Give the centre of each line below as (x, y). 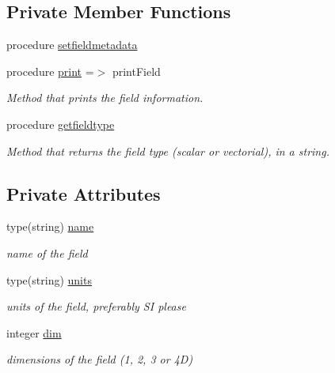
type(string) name (50, 226)
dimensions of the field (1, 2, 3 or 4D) (100, 359)
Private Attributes (84, 193)
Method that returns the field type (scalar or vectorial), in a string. (168, 151)
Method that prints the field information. (105, 98)
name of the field (47, 252)
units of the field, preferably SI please (96, 306)
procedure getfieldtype (61, 124)
